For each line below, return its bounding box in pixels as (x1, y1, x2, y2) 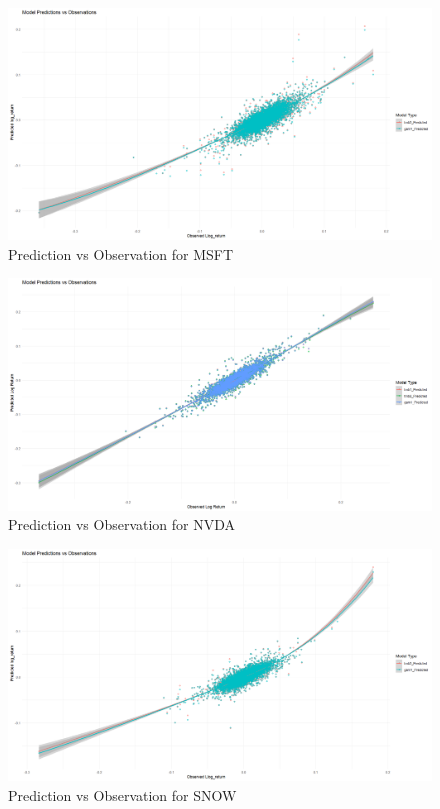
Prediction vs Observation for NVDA (8, 514, 236, 535)
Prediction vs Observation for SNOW (8, 784, 237, 805)
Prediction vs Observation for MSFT (8, 243, 234, 264)
